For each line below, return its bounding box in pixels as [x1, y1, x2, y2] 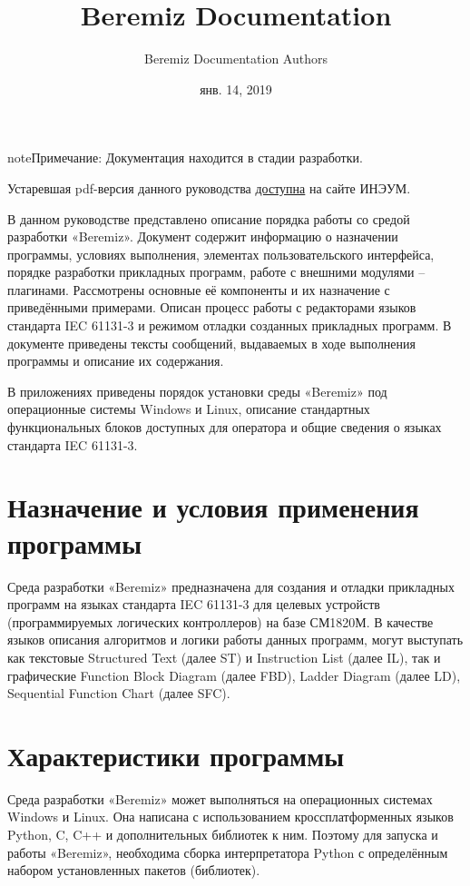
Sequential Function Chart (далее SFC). [7, 684, 230, 703]
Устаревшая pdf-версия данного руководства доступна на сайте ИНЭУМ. [7, 178, 411, 197]
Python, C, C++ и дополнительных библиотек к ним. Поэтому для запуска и [7, 825, 438, 843]
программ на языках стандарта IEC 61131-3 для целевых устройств [7, 595, 380, 614]
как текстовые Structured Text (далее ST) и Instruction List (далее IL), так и [7, 647, 441, 666]
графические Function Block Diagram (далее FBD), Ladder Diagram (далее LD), [7, 665, 461, 684]
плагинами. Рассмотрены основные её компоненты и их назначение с [7, 280, 390, 299]
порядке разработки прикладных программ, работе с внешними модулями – [7, 262, 426, 281]
